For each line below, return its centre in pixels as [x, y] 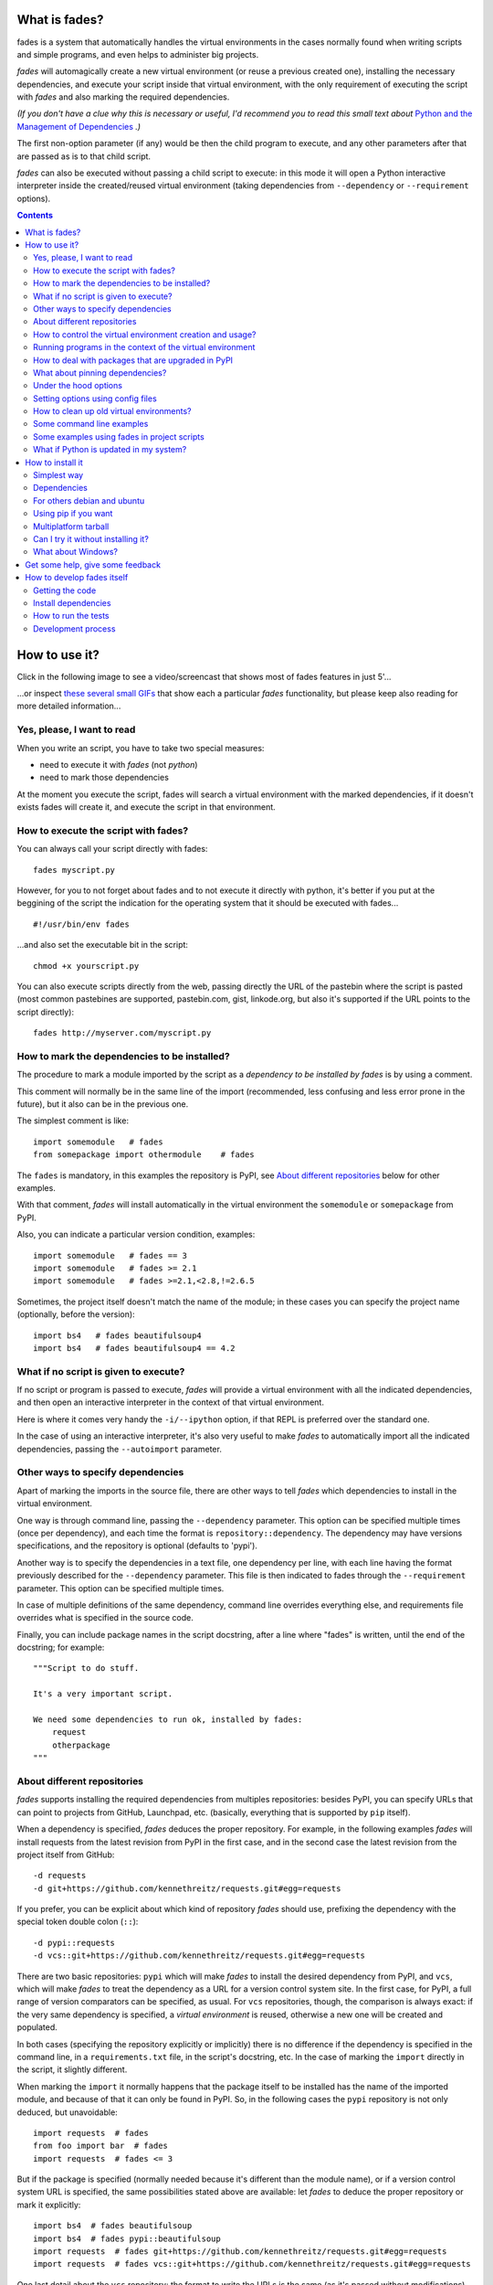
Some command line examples [91, 424]
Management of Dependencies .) [79, 126]
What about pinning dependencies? [100, 372]
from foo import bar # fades [101, 2146]
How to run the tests [71, 616]
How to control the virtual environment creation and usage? [145, 335]
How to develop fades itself [77, 578]
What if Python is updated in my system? [110, 450]
